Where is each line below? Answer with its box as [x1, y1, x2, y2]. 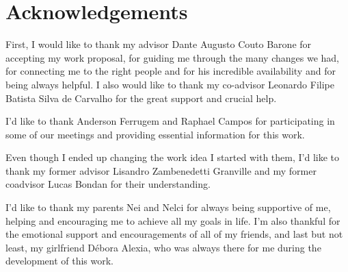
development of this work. [5, 254, 114, 268]
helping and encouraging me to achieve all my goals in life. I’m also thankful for [5, 213, 340, 227]
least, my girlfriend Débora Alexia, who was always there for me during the [5, 240, 321, 254]
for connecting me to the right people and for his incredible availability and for [5, 64, 336, 78]
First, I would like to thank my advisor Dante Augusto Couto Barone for [5, 37, 312, 51]
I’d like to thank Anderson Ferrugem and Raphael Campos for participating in [5, 114, 335, 128]
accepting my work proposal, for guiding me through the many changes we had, [5, 50, 339, 64]
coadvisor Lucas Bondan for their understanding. [5, 177, 211, 191]
